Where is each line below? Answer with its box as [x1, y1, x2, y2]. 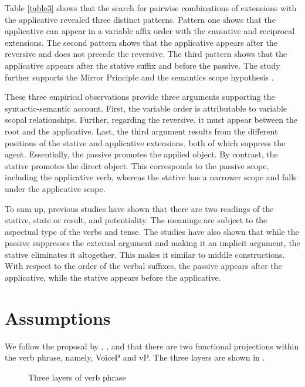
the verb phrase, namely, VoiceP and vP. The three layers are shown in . [5, 351, 265, 364]
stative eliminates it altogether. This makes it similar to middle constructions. [5, 248, 285, 260]
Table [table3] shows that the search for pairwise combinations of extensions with [5, 2, 297, 14]
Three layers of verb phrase [28, 371, 126, 383]
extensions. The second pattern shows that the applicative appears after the [5, 36, 277, 48]
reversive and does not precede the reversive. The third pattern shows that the [5, 48, 287, 60]
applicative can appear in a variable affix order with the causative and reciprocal [5, 25, 295, 37]
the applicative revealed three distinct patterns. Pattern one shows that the [5, 13, 276, 25]
